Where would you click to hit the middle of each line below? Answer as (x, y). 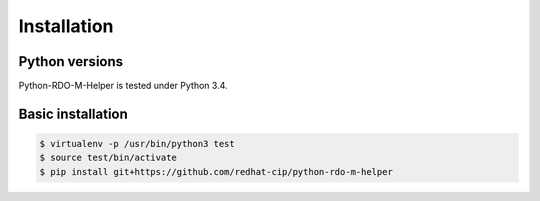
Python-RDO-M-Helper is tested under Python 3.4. (123, 86)
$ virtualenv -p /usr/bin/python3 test (137, 144)
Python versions (71, 61)
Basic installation (73, 113)
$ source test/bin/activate (108, 158)
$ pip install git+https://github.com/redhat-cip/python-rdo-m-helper (216, 171)
